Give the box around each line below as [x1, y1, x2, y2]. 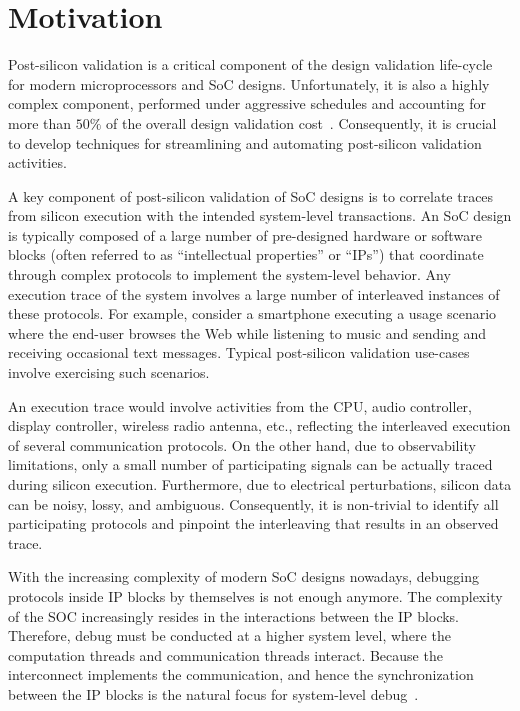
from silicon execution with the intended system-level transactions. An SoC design [8, 205, 512, 226]
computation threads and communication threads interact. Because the [8, 644, 443, 665]
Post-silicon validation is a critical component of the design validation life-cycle [8, 54, 493, 75]
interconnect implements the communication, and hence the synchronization [8, 664, 474, 685]
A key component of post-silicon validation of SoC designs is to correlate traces [8, 185, 494, 206]
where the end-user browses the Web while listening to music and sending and [8, 322, 487, 343]
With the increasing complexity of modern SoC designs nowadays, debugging [8, 566, 479, 587]
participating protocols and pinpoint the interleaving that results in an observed [8, 513, 499, 534]
